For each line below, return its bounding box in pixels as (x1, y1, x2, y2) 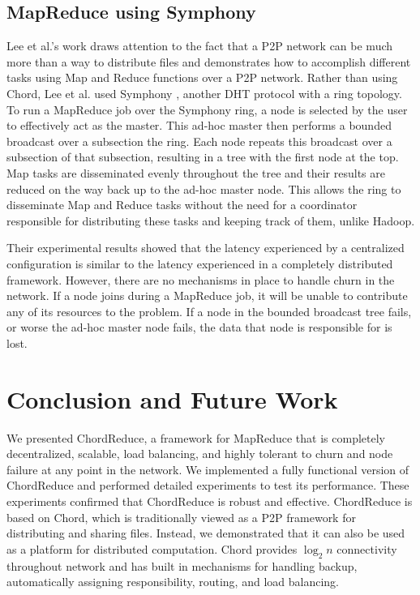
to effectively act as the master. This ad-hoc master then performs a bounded (6, 117, 392, 134)
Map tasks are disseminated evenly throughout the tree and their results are (6, 164, 385, 181)
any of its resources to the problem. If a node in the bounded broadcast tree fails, (6, 302, 412, 319)
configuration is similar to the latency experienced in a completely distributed (6, 255, 393, 272)
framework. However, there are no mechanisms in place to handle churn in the (6, 271, 395, 288)
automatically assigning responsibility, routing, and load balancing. (6, 573, 339, 590)
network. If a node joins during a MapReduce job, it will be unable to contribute (6, 287, 408, 304)
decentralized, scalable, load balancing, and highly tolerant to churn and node (6, 445, 393, 462)
